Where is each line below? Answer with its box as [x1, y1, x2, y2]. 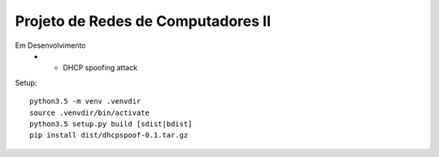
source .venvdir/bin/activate [29, 108, 150, 117]
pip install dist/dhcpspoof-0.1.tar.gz [29, 130, 189, 140]
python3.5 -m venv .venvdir [29, 97, 141, 106]
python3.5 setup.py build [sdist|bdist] [29, 119, 193, 129]
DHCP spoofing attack [63, 63, 138, 73]
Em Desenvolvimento [15, 40, 86, 50]
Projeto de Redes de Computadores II [15, 12, 272, 30]
